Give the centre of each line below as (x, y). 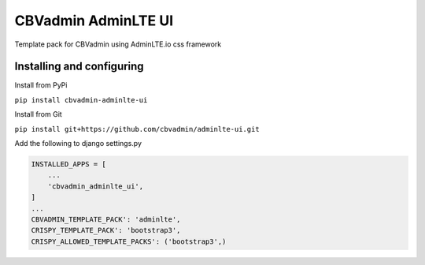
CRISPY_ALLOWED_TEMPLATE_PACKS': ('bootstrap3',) (129, 241)
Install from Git (38, 114)
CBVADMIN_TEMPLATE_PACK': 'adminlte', (106, 219)
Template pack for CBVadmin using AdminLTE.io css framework (118, 44)
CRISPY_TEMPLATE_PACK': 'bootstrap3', (106, 230)
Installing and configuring (79, 67)
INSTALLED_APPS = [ (68, 164)
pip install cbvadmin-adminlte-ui (81, 100)
